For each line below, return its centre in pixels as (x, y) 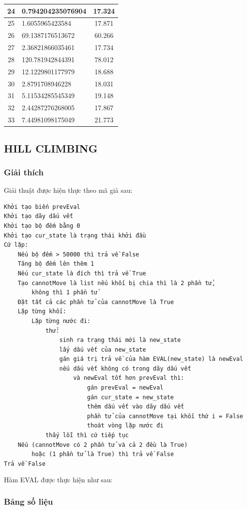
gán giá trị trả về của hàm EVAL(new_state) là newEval (151, 359)
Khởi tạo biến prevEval (42, 207)
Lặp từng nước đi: (61, 321)
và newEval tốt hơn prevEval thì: (129, 378)
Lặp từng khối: (42, 312)
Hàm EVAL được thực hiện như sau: (58, 480)
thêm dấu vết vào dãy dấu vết (136, 407)
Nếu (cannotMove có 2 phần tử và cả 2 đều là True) (103, 445)
